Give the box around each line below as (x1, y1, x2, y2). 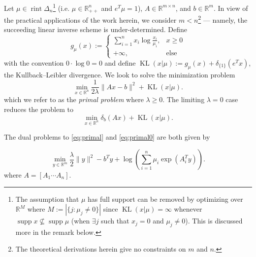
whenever (174, 204, 202, 214)
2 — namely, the (198, 13, 248, 25)
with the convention (4, 57, 64, 68)
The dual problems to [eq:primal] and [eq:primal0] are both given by (4, 132, 210, 142)
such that (101, 216, 129, 226)
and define (104, 57, 136, 68)
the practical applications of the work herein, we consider (4, 14, 177, 25)
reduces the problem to (4, 104, 73, 114)
